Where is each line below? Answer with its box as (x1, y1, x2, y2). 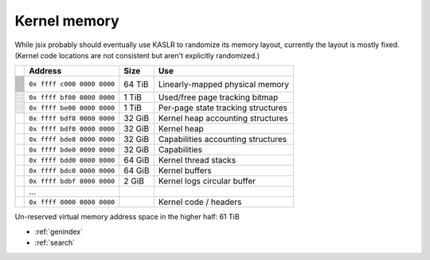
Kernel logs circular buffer (158, 175, 256, 187)
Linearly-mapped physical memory (158, 78, 290, 89)
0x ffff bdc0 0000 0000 (29, 166, 115, 175)
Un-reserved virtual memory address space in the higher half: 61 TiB (14, 212, 240, 222)
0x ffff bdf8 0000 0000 (29, 114, 115, 123)
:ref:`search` (34, 238, 76, 247)
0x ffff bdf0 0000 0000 (29, 124, 115, 133)
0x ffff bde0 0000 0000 (29, 145, 115, 154)
